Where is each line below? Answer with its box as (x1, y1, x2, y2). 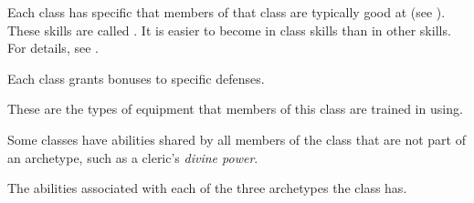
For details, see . (7, 38, 99, 57)
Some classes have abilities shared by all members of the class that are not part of (7, 129, 466, 148)
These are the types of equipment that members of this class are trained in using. (7, 99, 463, 118)
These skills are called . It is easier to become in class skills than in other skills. (7, 20, 451, 39)
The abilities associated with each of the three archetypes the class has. (7, 178, 407, 198)
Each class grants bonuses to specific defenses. (7, 68, 265, 87)
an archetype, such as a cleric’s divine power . (7, 147, 258, 167)
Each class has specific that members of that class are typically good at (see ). (7, 3, 446, 21)
